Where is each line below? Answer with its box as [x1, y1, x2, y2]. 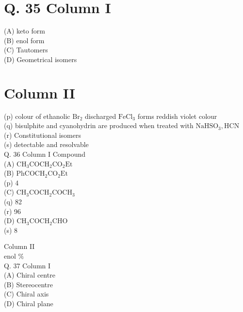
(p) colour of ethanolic [4, 111, 70, 121]
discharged [84, 111, 116, 121]
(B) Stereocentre [4, 279, 53, 289]
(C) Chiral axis [4, 289, 49, 299]
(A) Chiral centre [4, 270, 55, 280]
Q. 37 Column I [4, 260, 51, 270]
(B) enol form [4, 35, 45, 45]
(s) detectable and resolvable [4, 139, 89, 149]
